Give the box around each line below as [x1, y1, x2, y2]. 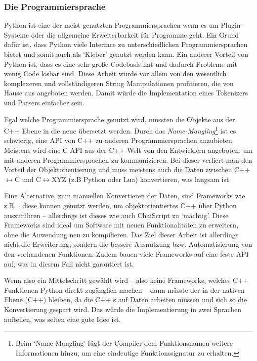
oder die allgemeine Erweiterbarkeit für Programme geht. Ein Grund [31, 29, 239, 40]
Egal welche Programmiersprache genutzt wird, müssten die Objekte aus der [4, 114, 235, 124]
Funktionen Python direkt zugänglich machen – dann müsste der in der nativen [4, 284, 245, 295]
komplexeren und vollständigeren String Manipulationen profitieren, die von [4, 78, 234, 88]
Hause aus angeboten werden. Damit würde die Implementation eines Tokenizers [4, 88, 248, 98]
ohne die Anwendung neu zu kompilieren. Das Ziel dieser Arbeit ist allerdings [4, 229, 239, 239]
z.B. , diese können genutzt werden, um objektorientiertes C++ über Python [4, 200, 237, 210]
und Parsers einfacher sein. [4, 97, 85, 107]
